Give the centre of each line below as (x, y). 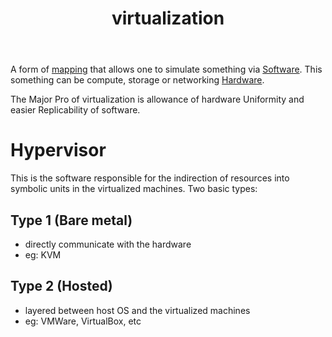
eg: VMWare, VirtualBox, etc (83, 321)
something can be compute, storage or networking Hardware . (137, 80)
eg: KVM (43, 254)
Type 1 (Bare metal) (71, 220)
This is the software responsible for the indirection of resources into (150, 178)
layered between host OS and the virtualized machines (137, 310)
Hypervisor (58, 150)
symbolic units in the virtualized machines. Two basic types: (134, 189)
